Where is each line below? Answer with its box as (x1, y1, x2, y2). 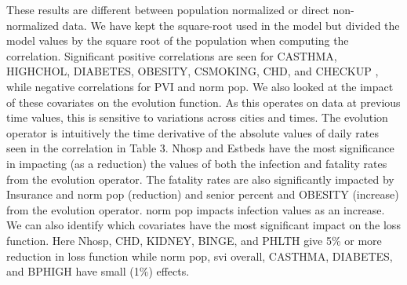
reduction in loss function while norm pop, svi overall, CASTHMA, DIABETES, (6, 247, 393, 264)
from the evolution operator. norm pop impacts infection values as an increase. (6, 201, 385, 217)
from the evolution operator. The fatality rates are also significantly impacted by (6, 170, 394, 187)
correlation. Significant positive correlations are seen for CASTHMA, (6, 47, 337, 64)
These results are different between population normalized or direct (6, 2, 329, 17)
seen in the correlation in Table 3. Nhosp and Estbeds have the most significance (6, 140, 394, 156)
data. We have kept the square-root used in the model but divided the (62, 16, 400, 33)
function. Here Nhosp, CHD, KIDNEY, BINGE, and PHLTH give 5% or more (6, 232, 382, 248)
